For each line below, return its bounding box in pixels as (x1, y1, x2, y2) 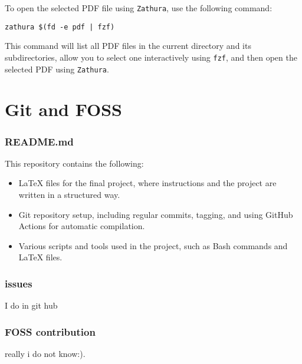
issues (5, 276, 32, 290)
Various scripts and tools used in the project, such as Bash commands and (18, 239, 288, 252)
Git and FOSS (5, 97, 122, 121)
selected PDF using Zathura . (5, 62, 109, 75)
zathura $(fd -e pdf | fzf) (5, 22, 115, 31)
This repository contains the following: (5, 157, 144, 169)
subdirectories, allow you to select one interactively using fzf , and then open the (5, 51, 297, 63)
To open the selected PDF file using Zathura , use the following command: (5, 2, 273, 14)
